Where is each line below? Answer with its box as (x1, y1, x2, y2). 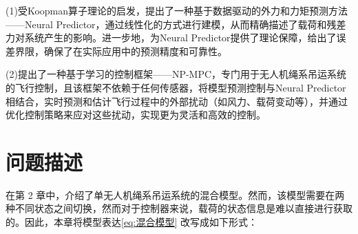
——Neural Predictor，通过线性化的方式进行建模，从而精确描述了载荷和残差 (6, 17, 346, 31)
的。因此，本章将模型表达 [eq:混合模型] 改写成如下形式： (6, 215, 257, 229)
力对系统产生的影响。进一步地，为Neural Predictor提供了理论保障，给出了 (6, 30, 337, 45)
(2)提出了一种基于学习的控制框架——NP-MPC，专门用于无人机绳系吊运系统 (6, 67, 347, 81)
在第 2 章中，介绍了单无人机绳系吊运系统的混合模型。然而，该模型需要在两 (6, 187, 345, 202)
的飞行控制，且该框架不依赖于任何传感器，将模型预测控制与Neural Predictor (6, 80, 346, 94)
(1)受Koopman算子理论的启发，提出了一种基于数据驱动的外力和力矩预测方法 (6, 3, 348, 17)
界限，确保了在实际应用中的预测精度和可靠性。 (14, 43, 227, 58)
